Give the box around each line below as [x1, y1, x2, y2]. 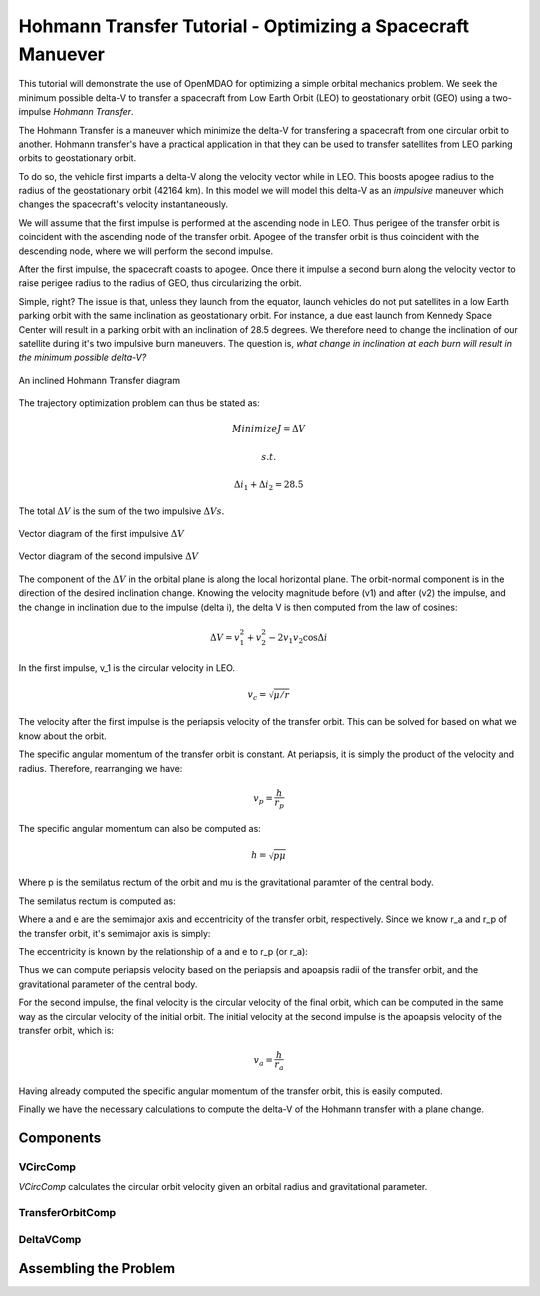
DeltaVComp [18, 1232, 82, 1246]
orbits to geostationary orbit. [18, 152, 137, 164]
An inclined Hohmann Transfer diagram [18, 374, 180, 386]
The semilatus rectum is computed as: [18, 895, 176, 907]
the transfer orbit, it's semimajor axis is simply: [18, 927, 211, 939]
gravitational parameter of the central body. [18, 978, 198, 990]
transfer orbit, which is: [18, 1024, 115, 1036]
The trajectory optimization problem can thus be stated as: [18, 397, 260, 409]
